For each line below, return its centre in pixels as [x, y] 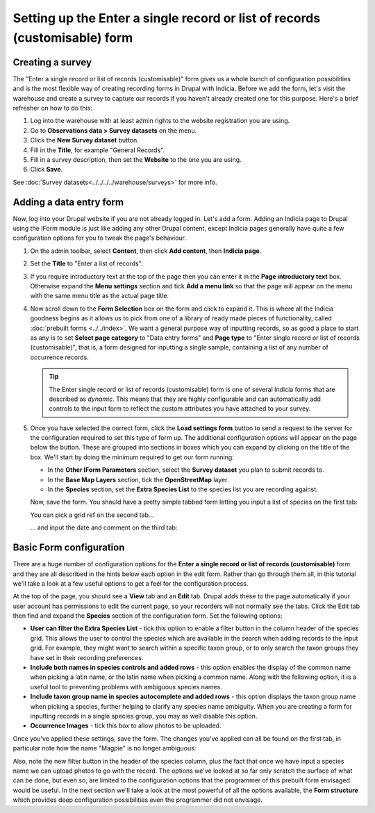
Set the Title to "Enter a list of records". [86, 263]
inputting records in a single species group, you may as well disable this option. [144, 716]
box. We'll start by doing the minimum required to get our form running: [132, 457]
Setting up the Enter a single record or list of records [167, 18]
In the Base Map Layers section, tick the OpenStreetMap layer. [138, 479]
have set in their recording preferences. [87, 657]
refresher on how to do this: [53, 108]
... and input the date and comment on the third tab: [104, 527]
